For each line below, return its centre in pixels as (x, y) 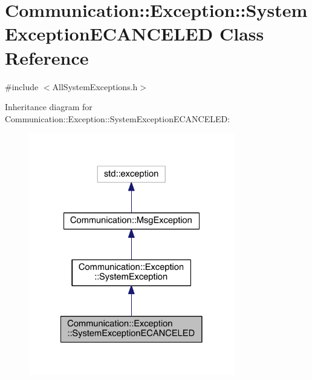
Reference (47, 57)
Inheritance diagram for (49, 107)
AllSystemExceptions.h (95, 86)
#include (22, 86)
